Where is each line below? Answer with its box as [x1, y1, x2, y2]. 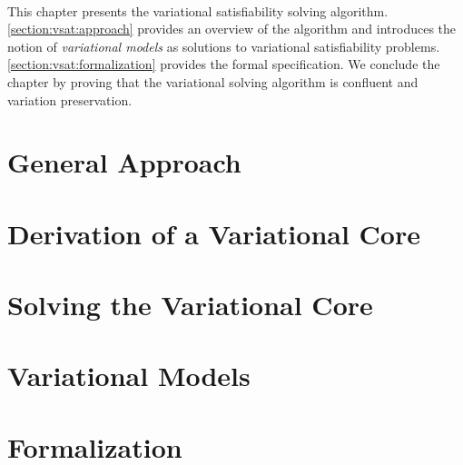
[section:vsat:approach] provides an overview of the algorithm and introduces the [7, 19, 457, 38]
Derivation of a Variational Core [7, 214, 421, 252]
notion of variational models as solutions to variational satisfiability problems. [7, 36, 440, 55]
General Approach [7, 143, 241, 181]
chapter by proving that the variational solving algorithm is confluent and [7, 72, 419, 91]
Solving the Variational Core [7, 286, 373, 323]
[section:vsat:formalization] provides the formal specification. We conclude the [7, 54, 440, 74]
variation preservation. [7, 90, 133, 109]
